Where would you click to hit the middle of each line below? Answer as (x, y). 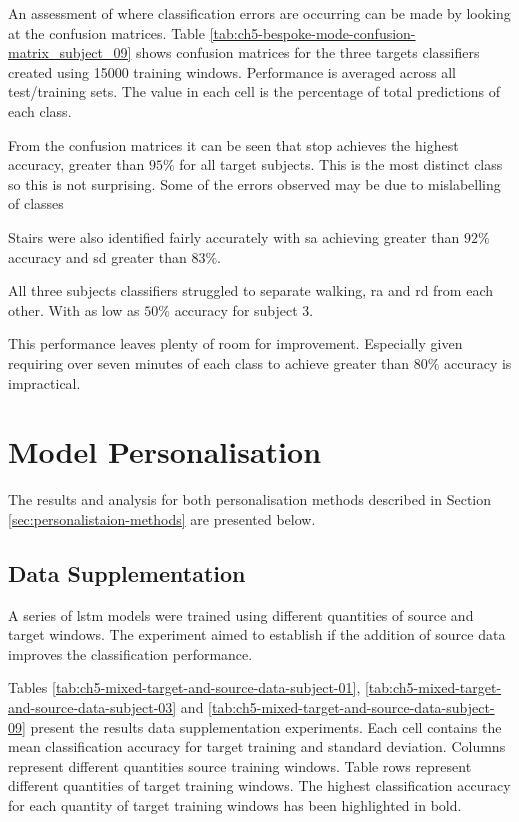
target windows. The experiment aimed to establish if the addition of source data (257, 634)
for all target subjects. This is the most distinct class (341, 164)
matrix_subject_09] (70, 52)
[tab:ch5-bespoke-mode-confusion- (312, 32)
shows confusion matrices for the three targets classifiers (308, 52)
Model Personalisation (165, 451)
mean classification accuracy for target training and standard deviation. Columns (257, 746)
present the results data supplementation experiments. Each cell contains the (266, 726)
